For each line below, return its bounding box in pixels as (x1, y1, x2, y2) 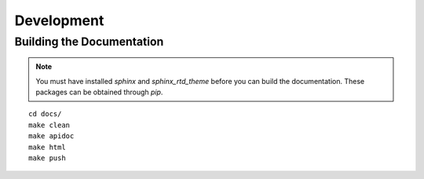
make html (28, 142, 66, 152)
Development (14, 12, 104, 29)
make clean (28, 120, 71, 130)
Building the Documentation (14, 35, 164, 49)
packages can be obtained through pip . (35, 87, 163, 97)
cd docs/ (28, 110, 62, 119)
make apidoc (28, 132, 75, 141)
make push (28, 153, 66, 163)
